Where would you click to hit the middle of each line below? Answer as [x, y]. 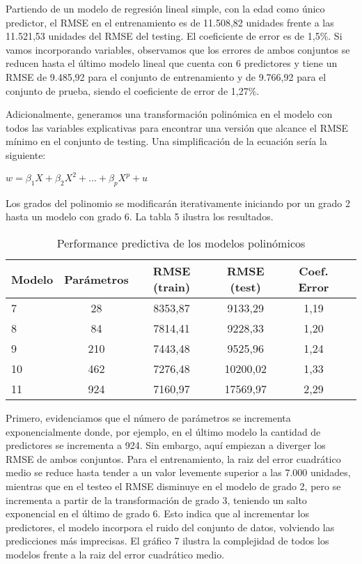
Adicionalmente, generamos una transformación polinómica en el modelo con [169, 114]
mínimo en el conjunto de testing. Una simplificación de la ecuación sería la [166, 141]
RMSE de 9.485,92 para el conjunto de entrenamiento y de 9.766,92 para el [166, 76]
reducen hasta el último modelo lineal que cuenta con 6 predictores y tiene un [172, 63]
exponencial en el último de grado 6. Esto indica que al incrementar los [158, 513]
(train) [172, 287]
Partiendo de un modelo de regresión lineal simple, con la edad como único [165, 8]
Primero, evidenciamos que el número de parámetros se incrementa [148, 418]
